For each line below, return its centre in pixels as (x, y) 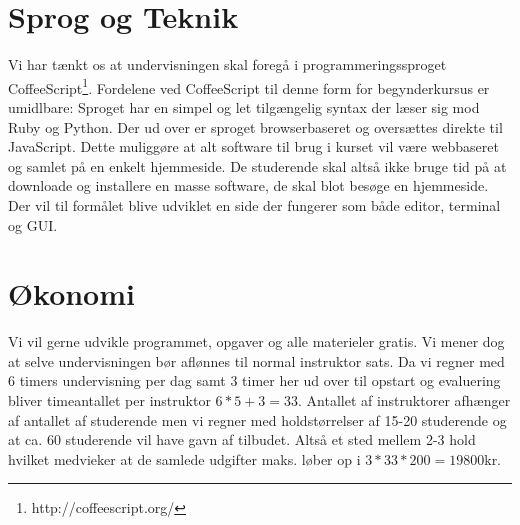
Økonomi (71, 293)
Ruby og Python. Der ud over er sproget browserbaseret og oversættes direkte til (255, 126)
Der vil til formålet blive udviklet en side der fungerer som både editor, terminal (254, 204)
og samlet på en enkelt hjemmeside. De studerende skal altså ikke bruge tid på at (257, 165)
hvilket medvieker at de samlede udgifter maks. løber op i (184, 458)
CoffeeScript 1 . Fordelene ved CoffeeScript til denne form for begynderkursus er (249, 86)
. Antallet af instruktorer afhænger (404, 400)
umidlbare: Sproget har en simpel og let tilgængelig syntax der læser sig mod (244, 106)
